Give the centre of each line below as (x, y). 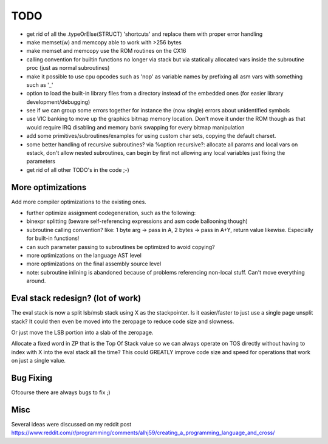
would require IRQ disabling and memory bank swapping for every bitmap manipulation (135, 127)
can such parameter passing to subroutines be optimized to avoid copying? (121, 247)
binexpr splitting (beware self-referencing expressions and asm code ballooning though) (137, 221)
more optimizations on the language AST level (84, 256)
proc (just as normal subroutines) (68, 68)
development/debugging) (58, 102)
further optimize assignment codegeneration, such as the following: (111, 213)
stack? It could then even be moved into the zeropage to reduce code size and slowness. (123, 321)
